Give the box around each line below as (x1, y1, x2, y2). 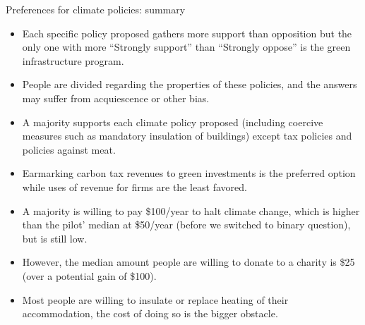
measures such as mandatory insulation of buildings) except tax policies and (22, 128, 352, 143)
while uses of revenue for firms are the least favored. (22, 179, 247, 194)
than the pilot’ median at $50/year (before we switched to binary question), (22, 217, 351, 232)
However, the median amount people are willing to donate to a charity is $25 (22, 255, 355, 269)
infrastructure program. (22, 53, 124, 68)
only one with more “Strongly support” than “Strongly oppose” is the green (22, 39, 351, 54)
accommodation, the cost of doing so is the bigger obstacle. (22, 306, 278, 321)
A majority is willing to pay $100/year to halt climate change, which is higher (22, 203, 360, 218)
